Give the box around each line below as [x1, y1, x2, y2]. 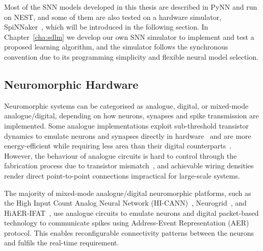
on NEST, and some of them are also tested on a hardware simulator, [4, 11, 222, 22]
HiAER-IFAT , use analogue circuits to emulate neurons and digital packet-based [4, 207, 259, 218]
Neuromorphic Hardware [4, 76, 139, 92]
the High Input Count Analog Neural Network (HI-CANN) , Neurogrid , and [4, 197, 247, 208]
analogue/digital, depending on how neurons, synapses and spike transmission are [4, 110, 259, 121]
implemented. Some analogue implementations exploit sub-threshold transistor [4, 120, 249, 131]
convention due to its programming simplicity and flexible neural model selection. [4, 51, 258, 62]
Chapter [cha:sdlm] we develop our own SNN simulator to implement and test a [4, 31, 254, 42]
